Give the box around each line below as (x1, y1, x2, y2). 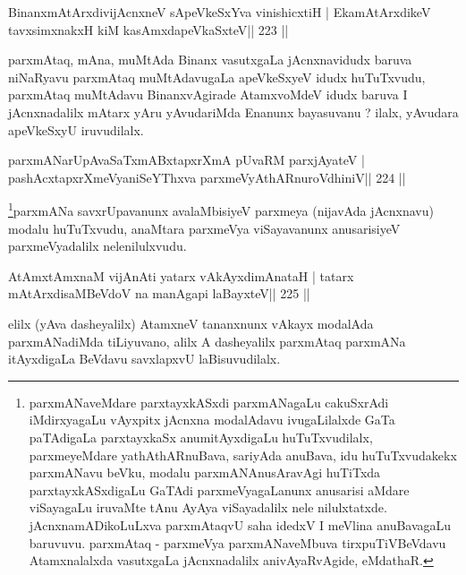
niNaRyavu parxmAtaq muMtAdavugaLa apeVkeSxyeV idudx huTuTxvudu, (8, 67, 426, 86)
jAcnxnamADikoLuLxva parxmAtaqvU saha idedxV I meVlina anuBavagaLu (29, 515, 452, 534)
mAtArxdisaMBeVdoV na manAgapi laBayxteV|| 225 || (8, 284, 310, 303)
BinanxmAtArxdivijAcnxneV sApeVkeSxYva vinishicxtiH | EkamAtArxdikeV (8, 3, 431, 21)
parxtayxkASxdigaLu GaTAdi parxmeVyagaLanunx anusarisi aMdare (29, 480, 410, 499)
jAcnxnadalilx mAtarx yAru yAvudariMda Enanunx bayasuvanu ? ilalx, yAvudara (8, 102, 459, 121)
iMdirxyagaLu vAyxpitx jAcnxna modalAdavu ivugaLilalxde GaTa (29, 410, 395, 429)
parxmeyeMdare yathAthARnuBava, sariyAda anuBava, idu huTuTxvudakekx (29, 445, 457, 464)
